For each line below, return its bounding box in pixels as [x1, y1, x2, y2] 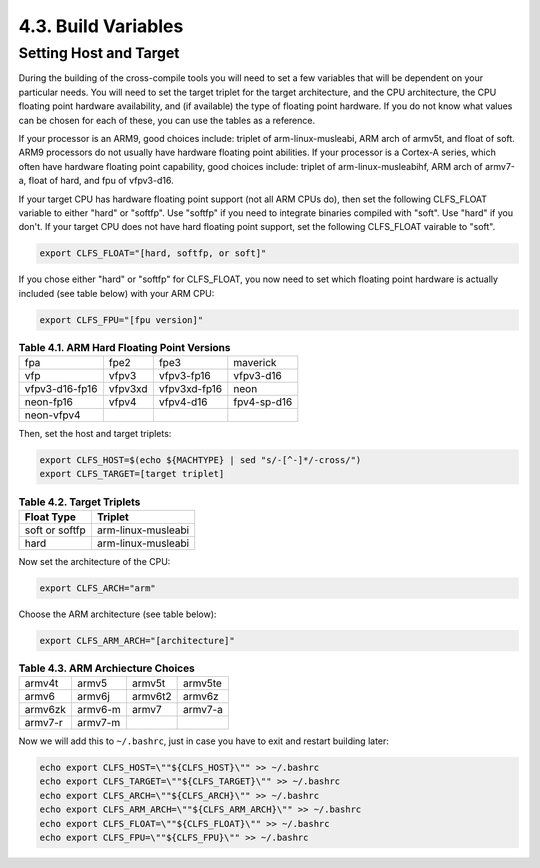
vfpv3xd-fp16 [158, 382, 223, 395]
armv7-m [76, 716, 121, 730]
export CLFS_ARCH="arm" [39, 582, 157, 594]
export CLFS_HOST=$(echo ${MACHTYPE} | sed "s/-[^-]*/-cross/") [39, 454, 362, 465]
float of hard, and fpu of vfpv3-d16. [28, 175, 174, 187]
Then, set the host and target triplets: [18, 428, 172, 439]
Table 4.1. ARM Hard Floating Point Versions [18, 340, 231, 354]
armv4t [24, 676, 59, 690]
